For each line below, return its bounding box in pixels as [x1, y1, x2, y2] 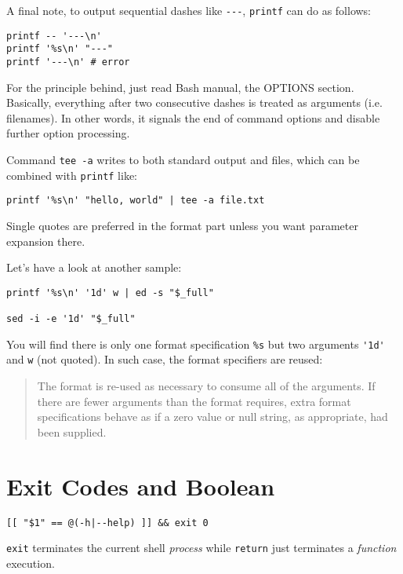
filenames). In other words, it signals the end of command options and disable [6, 109, 380, 126]
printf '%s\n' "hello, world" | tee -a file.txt [6, 195, 265, 207]
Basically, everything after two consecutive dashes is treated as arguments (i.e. [6, 94, 383, 111]
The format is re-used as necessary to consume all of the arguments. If [37, 378, 376, 394]
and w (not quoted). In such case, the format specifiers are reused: [6, 351, 323, 367]
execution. [6, 554, 55, 571]
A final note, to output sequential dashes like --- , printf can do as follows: [6, 2, 371, 18]
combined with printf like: [6, 166, 138, 183]
